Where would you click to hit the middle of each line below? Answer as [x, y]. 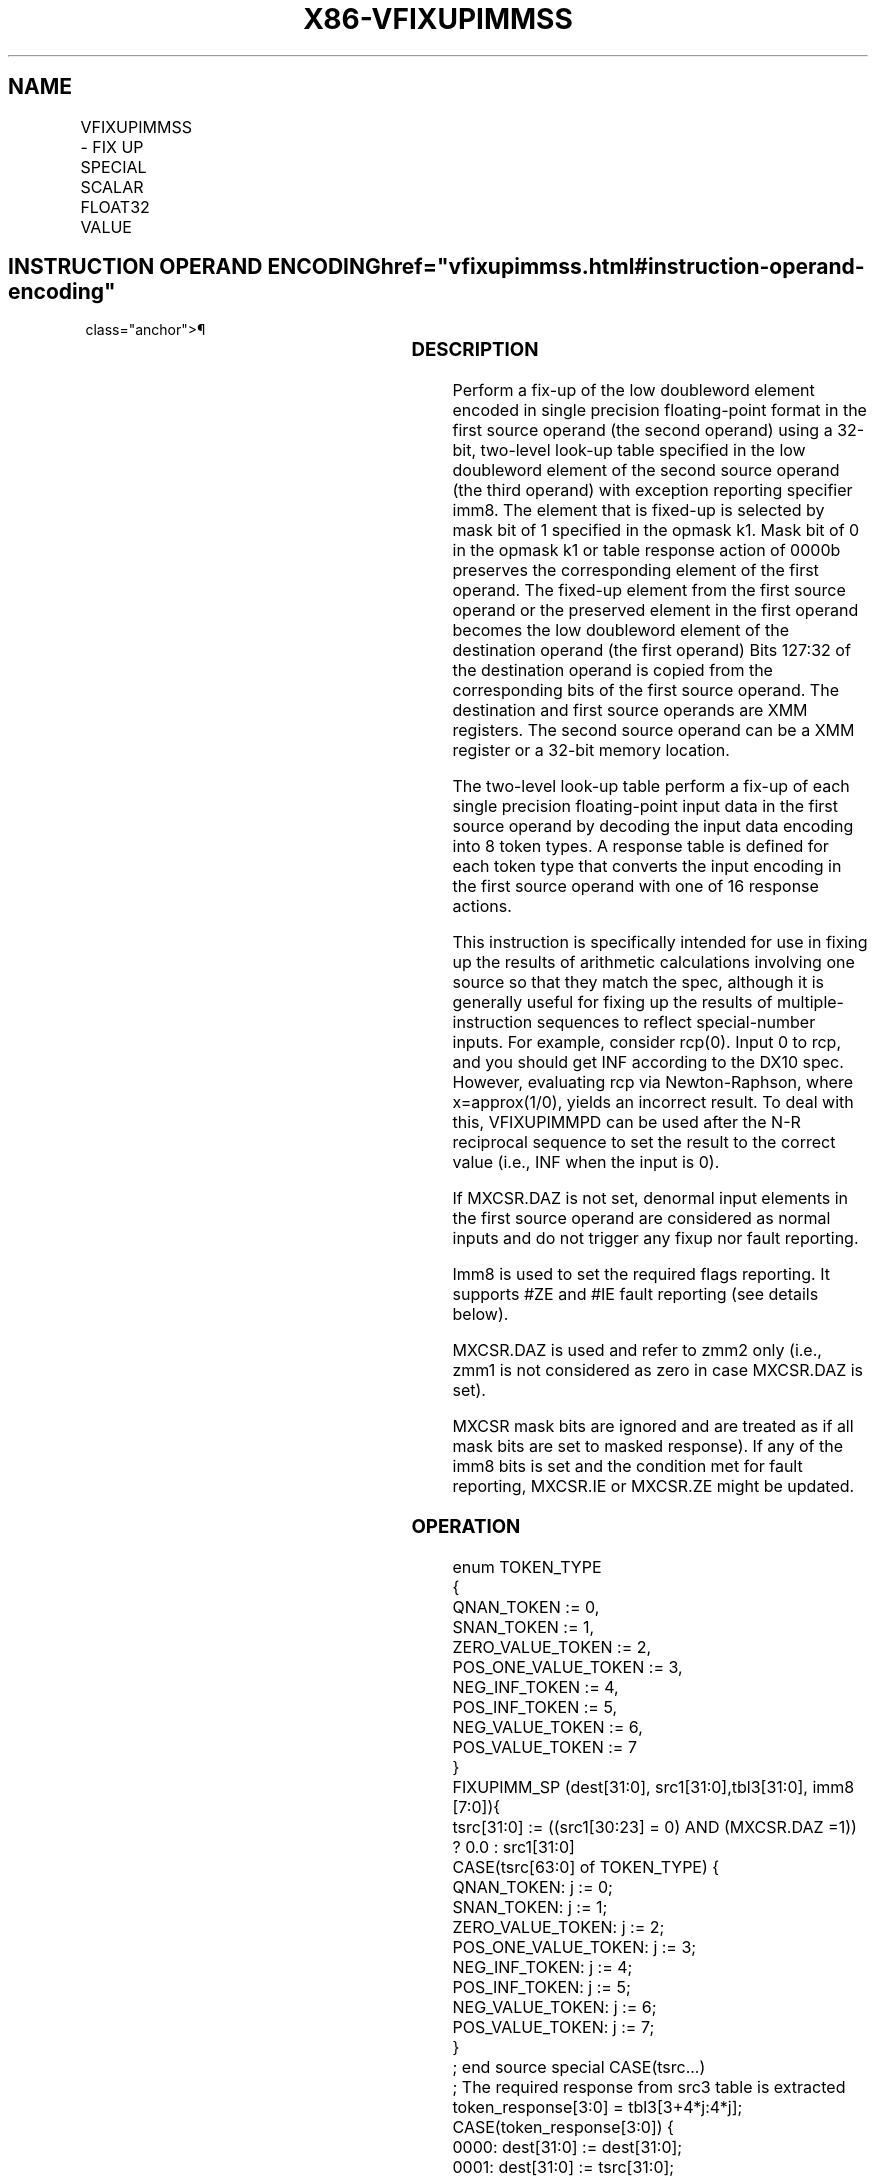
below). [480, 1314]
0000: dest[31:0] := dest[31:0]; [567, 2146]
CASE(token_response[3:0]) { [563, 2126]
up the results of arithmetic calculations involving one [653, 962]
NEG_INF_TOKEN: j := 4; [542, 1966]
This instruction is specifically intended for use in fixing [660, 942]
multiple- [810, 1002]
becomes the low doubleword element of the [621, 630]
